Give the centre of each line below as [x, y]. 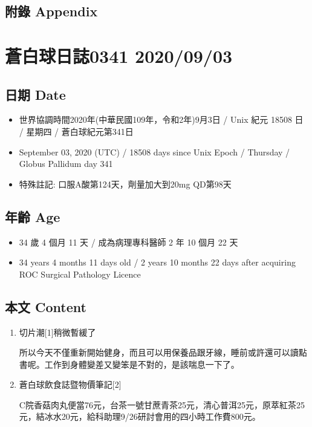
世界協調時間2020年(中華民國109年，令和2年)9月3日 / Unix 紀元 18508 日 [161, 119]
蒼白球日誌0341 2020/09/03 [119, 55]
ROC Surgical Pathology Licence [80, 274]
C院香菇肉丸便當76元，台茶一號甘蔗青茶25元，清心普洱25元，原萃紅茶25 [162, 404]
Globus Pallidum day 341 [66, 164]
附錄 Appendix [51, 11]
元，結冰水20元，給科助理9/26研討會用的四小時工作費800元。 [140, 416]
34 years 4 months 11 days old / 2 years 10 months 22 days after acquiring [157, 262]
